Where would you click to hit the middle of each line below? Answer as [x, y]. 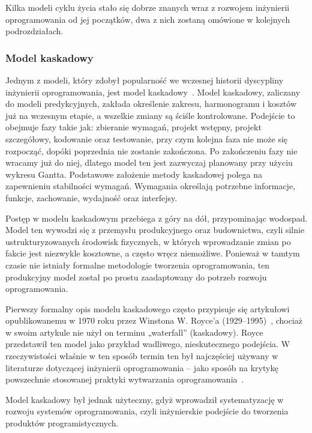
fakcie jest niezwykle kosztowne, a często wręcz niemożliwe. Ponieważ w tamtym [153, 253]
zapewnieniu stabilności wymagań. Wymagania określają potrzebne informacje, [150, 186]
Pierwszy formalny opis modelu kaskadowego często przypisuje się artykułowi [148, 308]
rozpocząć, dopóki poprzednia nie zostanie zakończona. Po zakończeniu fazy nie [151, 150]
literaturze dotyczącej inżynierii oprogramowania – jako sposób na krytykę [142, 367]
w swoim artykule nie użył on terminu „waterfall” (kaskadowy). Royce [134, 332]
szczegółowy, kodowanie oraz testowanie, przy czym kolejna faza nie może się [147, 138]
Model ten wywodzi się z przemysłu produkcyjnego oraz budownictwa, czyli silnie [155, 230]
